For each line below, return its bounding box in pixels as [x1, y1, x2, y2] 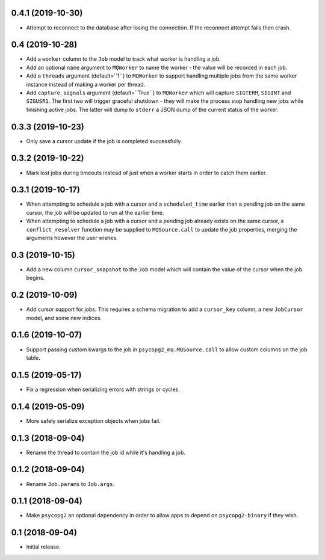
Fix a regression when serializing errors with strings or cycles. [26, 386, 180, 393]
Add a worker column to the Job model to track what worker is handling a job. [26, 55, 221, 63]
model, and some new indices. [26, 314, 102, 321]
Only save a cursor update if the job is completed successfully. [26, 137, 182, 144]
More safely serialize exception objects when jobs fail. [26, 417, 161, 424]
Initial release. [26, 543, 61, 550]
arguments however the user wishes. [26, 235, 118, 242]
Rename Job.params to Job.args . [26, 480, 114, 487]
